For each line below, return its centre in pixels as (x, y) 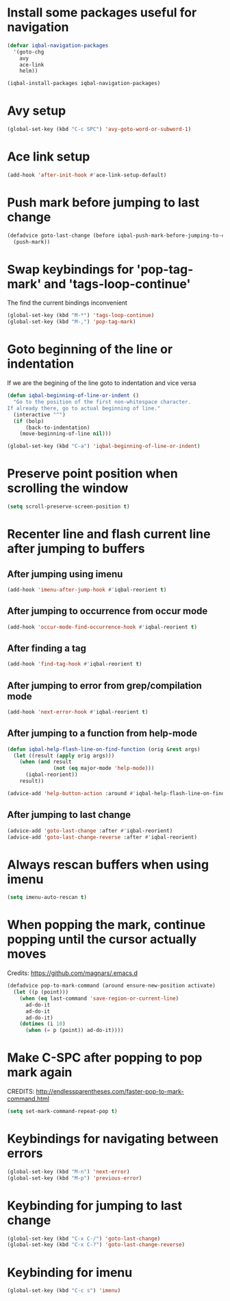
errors (25, 1153)
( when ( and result (46, 762)
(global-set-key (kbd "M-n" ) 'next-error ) (68, 1171)
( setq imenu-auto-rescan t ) (47, 898)
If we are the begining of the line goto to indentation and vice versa (102, 383)
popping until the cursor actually (102, 940)
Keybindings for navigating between (113, 1139)
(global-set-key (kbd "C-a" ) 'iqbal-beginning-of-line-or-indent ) (104, 446)
